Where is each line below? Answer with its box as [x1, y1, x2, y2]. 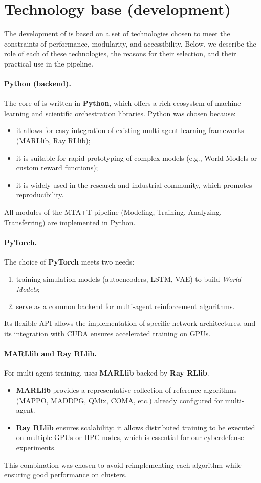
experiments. [16, 442, 56, 452]
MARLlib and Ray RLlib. [4, 348, 97, 359]
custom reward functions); [16, 162, 98, 173]
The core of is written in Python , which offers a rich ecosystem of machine [4, 98, 241, 108]
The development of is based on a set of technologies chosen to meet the [4, 28, 230, 39]
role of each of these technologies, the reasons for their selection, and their [4, 48, 236, 59]
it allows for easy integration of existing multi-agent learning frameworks [16, 125, 244, 136]
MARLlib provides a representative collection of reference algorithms [16, 384, 237, 395]
